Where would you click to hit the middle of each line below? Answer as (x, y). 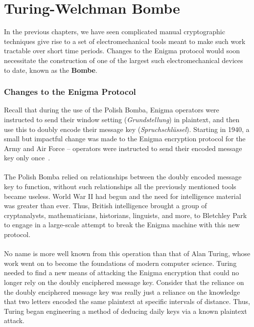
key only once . (27, 158)
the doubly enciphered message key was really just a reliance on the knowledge (122, 292)
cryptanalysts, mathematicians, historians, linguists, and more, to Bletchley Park (126, 215)
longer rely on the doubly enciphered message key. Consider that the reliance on (124, 282)
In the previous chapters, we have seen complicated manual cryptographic (115, 32)
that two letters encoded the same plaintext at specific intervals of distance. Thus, (127, 301)
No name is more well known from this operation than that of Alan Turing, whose (127, 253)
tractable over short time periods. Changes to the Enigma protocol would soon (122, 51)
